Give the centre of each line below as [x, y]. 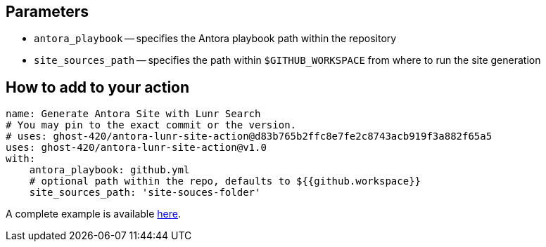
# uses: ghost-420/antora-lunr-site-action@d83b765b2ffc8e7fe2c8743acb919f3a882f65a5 [249, 136]
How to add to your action [98, 87]
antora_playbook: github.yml [109, 170]
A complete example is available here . [94, 214]
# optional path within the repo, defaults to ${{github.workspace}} [225, 181]
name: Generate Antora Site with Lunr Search [133, 114]
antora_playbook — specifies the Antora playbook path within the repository [215, 39]
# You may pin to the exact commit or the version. [151, 125]
